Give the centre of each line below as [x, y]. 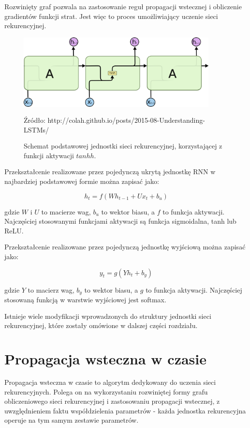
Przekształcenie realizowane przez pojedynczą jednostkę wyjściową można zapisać [125, 247]
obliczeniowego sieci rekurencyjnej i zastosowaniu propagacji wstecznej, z [112, 401]
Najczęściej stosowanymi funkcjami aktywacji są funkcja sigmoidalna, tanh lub [120, 221]
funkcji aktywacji [49, 155]
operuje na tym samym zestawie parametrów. [72, 420]
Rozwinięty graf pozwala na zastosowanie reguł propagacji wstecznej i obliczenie [123, 6]
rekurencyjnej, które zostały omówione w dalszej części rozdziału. [101, 325]
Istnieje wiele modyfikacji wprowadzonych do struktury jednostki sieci [108, 316]
